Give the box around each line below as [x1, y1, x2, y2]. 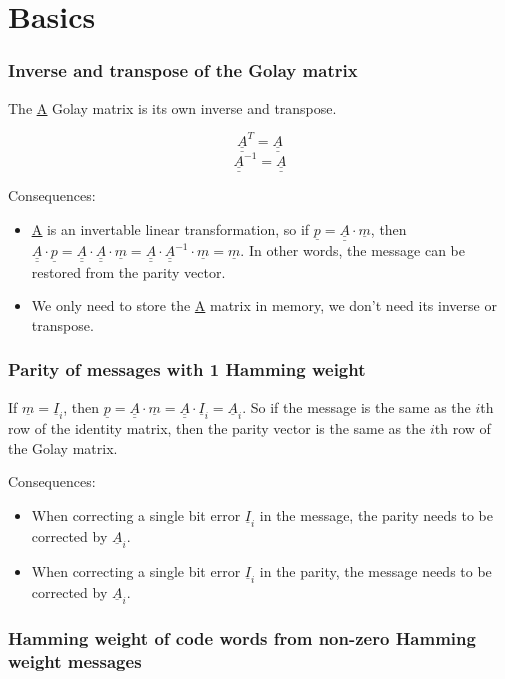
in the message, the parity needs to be [259, 504, 493, 525]
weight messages [8, 648, 142, 673]
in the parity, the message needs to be [259, 560, 492, 581]
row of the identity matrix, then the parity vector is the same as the [8, 417, 426, 438]
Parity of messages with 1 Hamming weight [8, 357, 366, 382]
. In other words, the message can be [240, 240, 465, 261]
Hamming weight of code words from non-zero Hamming [8, 625, 476, 650]
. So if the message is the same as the [242, 396, 471, 417]
